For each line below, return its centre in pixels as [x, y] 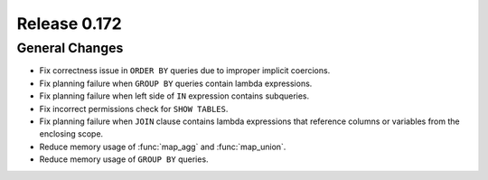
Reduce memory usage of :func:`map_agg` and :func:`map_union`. [163, 147]
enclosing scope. [71, 134]
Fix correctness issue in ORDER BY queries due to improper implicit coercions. [185, 71]
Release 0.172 [69, 24]
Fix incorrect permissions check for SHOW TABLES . [134, 109]
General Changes [70, 48]
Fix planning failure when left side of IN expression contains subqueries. [174, 96]
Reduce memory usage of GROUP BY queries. [124, 159]
